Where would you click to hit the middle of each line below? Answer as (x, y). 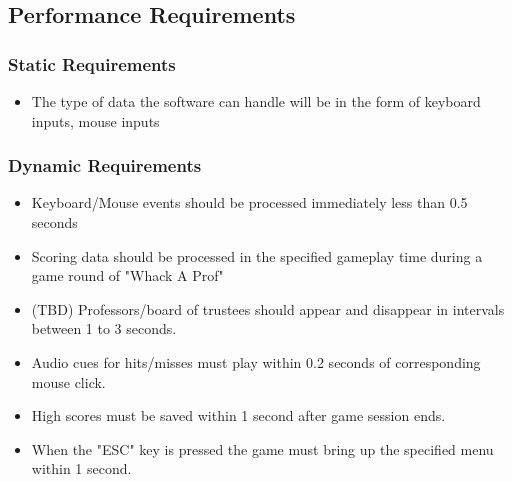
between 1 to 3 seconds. (104, 328)
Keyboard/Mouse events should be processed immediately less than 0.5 (249, 202)
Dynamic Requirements (105, 165)
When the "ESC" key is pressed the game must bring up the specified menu (262, 448)
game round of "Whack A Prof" (127, 275)
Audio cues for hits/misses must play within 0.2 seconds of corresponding (256, 361)
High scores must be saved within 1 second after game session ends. (238, 415)
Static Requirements (92, 63)
